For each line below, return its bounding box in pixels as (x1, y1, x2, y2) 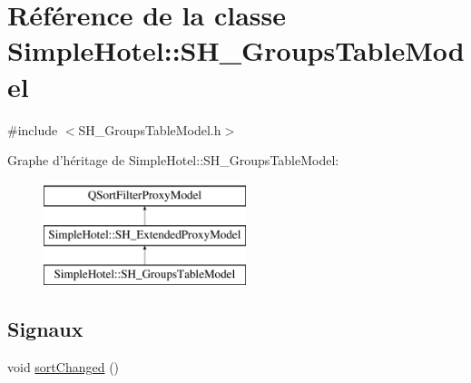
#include (7, 120, 58, 139)
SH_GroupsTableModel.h (78, 120, 221, 139)
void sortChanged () (7, 357, 120, 376)
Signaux (7, 315, 83, 343)
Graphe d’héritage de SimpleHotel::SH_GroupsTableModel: (7, 151, 339, 170)
